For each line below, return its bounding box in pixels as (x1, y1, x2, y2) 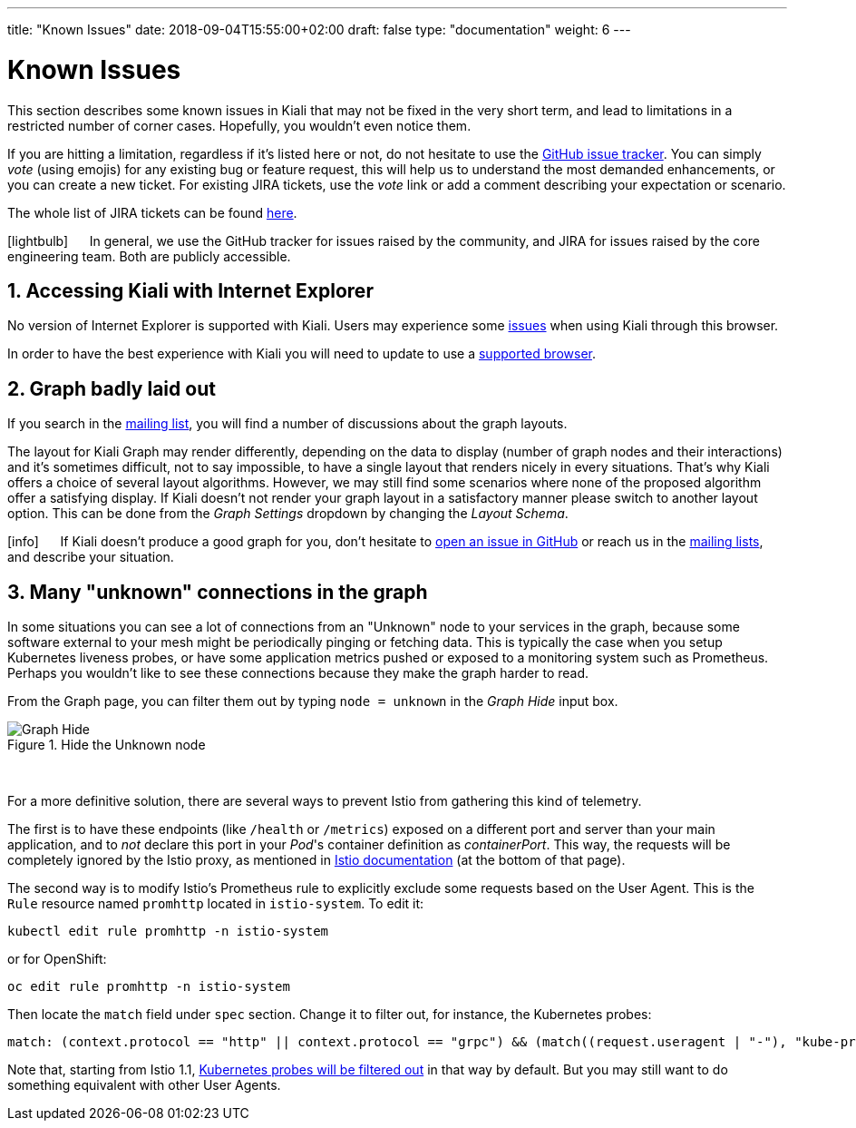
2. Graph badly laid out (7, 377, 216, 400)
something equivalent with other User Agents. (7, 1077, 281, 1094)
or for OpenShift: (7, 951, 107, 967)
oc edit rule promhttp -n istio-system (7, 979, 290, 995)
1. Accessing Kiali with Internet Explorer (7, 279, 374, 302)
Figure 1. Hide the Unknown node (7, 737, 206, 753)
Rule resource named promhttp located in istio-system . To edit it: (7, 896, 424, 912)
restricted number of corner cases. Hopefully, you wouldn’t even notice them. (7, 117, 472, 133)
